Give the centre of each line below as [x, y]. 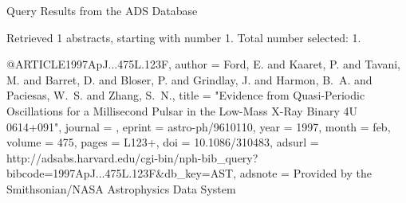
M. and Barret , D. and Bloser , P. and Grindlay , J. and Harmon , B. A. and [189, 79]
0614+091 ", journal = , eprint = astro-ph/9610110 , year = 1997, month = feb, [199, 126]
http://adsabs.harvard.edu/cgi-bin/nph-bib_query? [132, 157]
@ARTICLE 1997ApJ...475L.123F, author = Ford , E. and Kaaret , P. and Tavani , [203, 64]
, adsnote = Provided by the [302, 173]
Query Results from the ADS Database [102, 10]
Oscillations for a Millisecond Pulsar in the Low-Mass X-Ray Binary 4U [182, 110]
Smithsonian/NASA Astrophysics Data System [121, 188]
